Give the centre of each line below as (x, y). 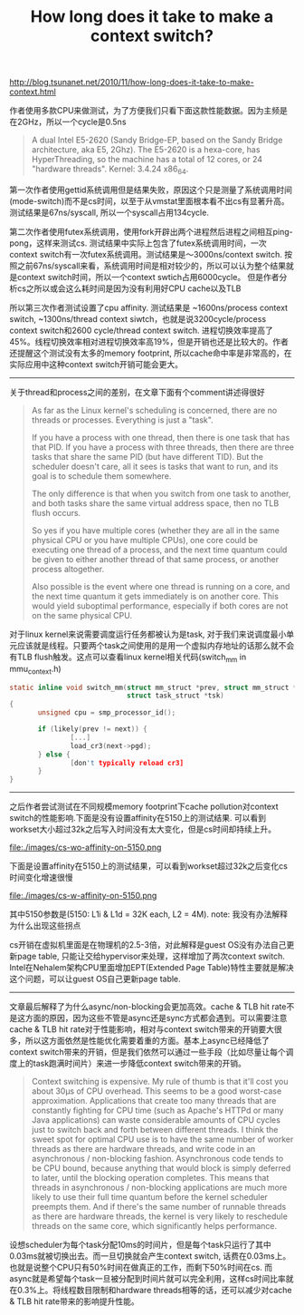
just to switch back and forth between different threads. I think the (155, 1130)
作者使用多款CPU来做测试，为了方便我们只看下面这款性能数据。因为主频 (145, 111)
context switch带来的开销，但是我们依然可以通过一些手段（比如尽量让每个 (148, 1052)
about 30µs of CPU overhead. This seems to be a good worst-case (157, 1091)
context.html (33, 92)
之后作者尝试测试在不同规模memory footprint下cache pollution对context (144, 807)
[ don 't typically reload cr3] (127, 763)
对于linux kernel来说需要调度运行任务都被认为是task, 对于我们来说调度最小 (148, 634)
